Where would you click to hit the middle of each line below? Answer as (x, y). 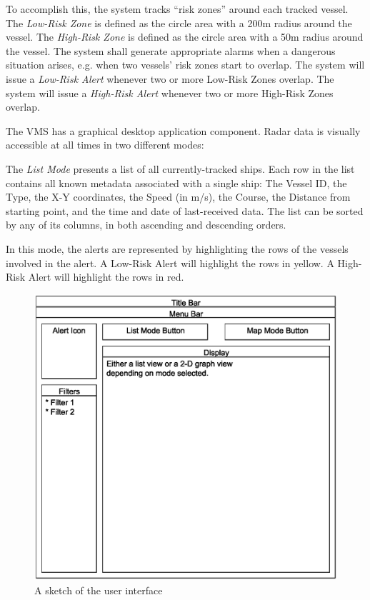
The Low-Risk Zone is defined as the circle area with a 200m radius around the (179, 22)
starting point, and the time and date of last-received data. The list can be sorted (185, 210)
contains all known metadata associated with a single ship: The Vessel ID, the (176, 182)
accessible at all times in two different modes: (105, 145)
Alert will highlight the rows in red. (106, 277)
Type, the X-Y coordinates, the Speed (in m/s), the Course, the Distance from (178, 197)
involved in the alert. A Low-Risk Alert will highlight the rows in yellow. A (170, 262)
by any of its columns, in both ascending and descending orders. (146, 225)
